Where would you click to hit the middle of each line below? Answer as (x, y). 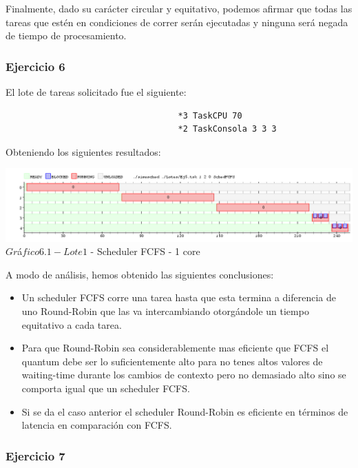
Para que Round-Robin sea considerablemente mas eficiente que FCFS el (175, 348)
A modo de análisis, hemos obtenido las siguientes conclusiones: (140, 274)
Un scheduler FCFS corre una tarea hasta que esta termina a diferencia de (179, 297)
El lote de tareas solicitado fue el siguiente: (96, 92)
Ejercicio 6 (35, 66)
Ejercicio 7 (35, 455)
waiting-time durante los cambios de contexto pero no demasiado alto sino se (184, 375)
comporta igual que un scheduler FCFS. (106, 388)
